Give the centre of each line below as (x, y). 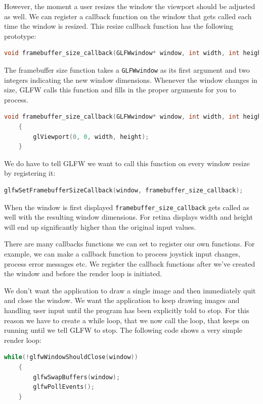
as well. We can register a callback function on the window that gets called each (128, 16)
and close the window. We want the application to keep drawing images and (122, 300)
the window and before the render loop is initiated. (83, 273)
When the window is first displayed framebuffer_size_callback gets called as (127, 207)
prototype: (20, 36)
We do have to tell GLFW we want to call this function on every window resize (127, 163)
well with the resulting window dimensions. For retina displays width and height (128, 217)
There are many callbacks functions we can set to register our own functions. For (129, 244)
